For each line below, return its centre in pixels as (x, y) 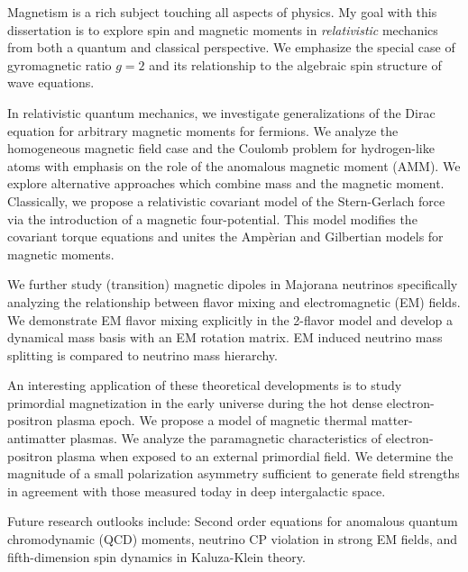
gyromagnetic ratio (60, 64)
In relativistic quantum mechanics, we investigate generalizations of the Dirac (221, 112)
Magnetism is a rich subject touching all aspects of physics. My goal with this (222, 12)
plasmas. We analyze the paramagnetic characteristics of (225, 438)
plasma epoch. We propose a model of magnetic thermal (211, 420)
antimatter (37, 438)
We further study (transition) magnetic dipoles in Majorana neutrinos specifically (233, 284)
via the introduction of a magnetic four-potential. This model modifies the (212, 218)
